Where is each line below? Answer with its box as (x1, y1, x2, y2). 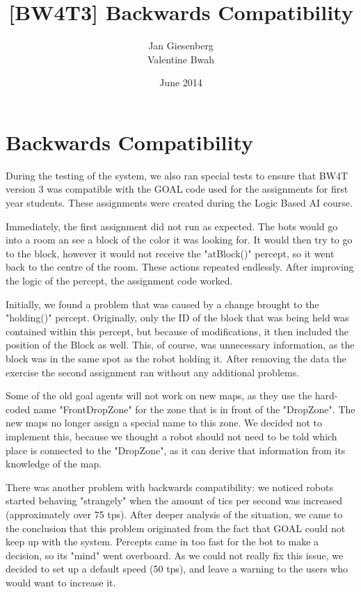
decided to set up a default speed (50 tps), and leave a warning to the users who (6, 561, 348, 576)
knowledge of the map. (6, 456, 102, 471)
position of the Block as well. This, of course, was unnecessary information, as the (6, 337, 355, 352)
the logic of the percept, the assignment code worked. (6, 273, 233, 287)
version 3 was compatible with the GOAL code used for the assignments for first (6, 182, 348, 196)
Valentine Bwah (147, 51, 215, 66)
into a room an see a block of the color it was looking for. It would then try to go (6, 232, 353, 247)
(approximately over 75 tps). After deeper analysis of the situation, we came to (6, 506, 343, 521)
